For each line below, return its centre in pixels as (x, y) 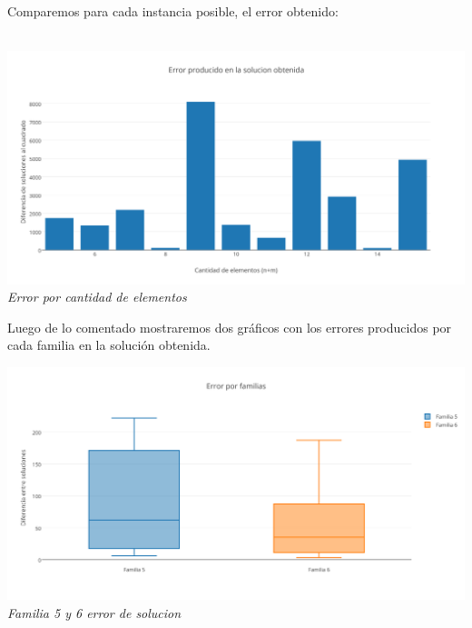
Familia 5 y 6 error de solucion (94, 613)
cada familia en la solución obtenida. (109, 345)
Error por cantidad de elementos (97, 297)
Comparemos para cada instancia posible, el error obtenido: (173, 11)
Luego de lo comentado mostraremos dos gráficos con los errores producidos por (230, 327)
